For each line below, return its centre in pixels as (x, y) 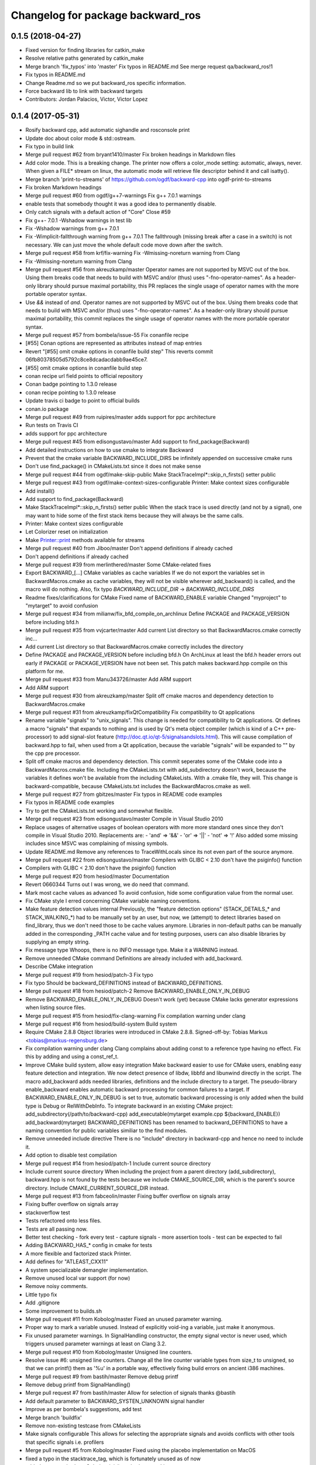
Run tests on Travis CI (52, 425)
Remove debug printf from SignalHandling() (78, 1385)
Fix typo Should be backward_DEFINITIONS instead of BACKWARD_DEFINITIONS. (124, 983)
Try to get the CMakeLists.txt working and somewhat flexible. (99, 810)
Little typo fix (41, 1294)
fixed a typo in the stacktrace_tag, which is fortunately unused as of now (113, 1459)
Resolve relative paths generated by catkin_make (85, 58)
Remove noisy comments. (56, 1286)
